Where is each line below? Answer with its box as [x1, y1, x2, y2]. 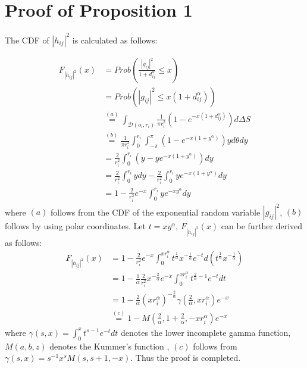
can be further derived [221, 220, 303, 232]
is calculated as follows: [72, 33, 158, 46]
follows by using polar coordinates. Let [5, 220, 146, 232]
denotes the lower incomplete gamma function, [120, 326, 291, 338]
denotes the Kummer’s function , [49, 339, 170, 352]
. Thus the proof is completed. [130, 351, 241, 364]
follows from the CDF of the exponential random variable [51, 205, 261, 218]
